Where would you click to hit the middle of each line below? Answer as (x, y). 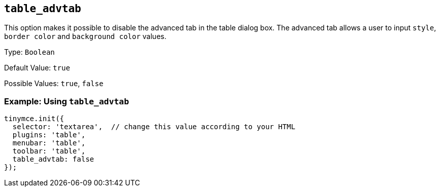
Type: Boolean (29, 52)
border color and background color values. (85, 36)
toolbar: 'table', (49, 151)
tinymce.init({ (34, 119)
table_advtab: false (53, 159)
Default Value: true (37, 68)
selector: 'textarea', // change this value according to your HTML (154, 127)
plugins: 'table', (49, 135)
